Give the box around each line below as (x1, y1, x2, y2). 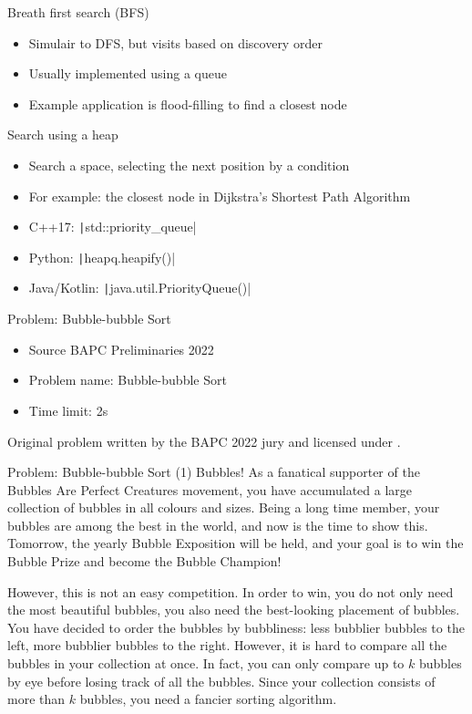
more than (7, 689, 66, 709)
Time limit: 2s (28, 400, 108, 419)
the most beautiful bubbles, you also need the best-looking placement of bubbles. (7, 600, 460, 619)
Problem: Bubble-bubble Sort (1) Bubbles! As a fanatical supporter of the (7, 462, 420, 481)
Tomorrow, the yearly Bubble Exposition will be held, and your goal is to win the (7, 533, 464, 553)
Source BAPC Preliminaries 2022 (28, 339, 214, 358)
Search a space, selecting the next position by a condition (28, 155, 350, 174)
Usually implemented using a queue (28, 64, 227, 83)
